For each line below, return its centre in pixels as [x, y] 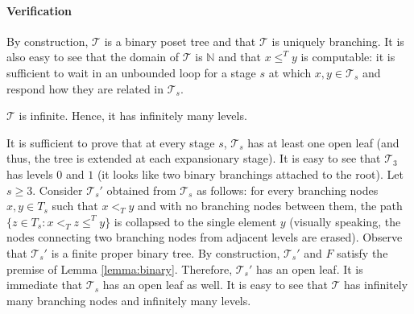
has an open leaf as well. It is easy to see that [215, 285]
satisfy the [362, 252]
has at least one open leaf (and [323, 142]
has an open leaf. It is [310, 269]
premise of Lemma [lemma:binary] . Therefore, [120, 269]
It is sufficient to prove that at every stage [111, 142]
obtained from [141, 190]
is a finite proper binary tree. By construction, [166, 252]
